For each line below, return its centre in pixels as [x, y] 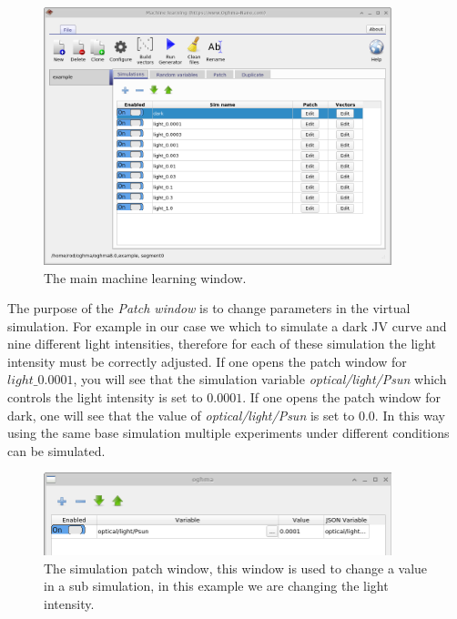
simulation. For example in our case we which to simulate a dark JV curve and [227, 325]
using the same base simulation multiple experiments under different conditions [228, 433]
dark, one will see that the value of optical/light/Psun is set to [181, 415]
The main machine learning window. [145, 277]
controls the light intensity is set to [105, 397]
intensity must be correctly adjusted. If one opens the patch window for [207, 361]
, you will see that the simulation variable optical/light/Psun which [260, 379]
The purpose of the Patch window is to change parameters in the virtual [209, 308]
